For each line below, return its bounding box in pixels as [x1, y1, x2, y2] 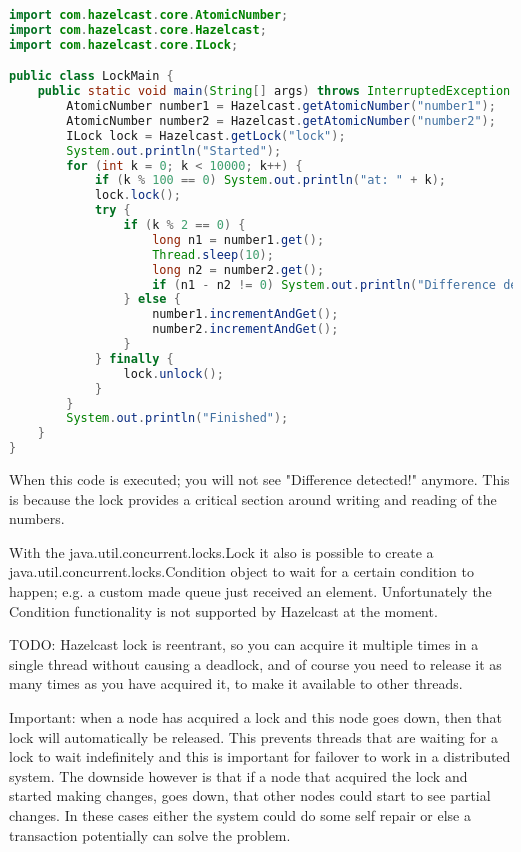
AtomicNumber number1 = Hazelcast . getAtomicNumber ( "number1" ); [66, 99, 496, 114]
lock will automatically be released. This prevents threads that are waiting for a [9, 726, 498, 747]
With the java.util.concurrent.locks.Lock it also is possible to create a [9, 541, 434, 562]
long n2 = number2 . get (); [152, 262, 325, 277]
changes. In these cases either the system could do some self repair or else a [9, 804, 471, 825]
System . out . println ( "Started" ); [66, 143, 282, 158]
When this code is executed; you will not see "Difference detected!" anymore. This [9, 469, 510, 490]
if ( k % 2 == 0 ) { [123, 218, 246, 233]
